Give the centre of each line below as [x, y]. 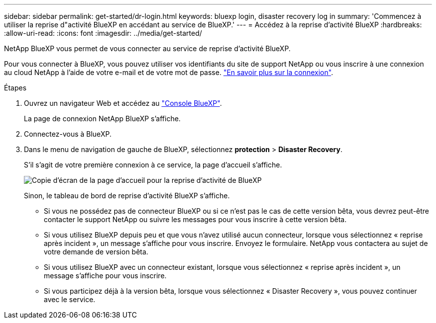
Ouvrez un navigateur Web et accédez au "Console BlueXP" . [123, 103]
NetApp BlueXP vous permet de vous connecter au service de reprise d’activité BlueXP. [147, 48]
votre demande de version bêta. [96, 252]
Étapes [15, 88]
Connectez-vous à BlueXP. [68, 134]
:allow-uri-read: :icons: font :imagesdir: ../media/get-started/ [103, 33]
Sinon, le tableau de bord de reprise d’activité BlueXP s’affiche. [127, 196]
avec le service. [70, 299]
